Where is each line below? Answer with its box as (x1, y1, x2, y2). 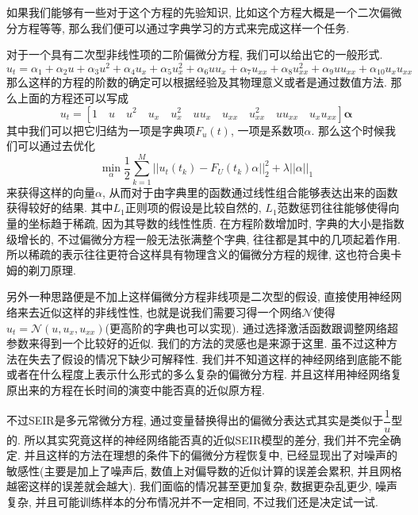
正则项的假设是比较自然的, (125, 199, 262, 216)
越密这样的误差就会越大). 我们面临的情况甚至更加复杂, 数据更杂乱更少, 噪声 (6, 478, 398, 494)
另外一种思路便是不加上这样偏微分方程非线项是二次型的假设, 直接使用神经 (6, 288, 391, 305)
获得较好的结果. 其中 (6, 199, 113, 216)
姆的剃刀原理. (6, 261, 76, 278)
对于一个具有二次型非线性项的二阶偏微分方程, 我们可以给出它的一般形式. (6, 46, 383, 63)
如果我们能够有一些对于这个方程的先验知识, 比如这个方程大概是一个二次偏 (6, 4, 391, 20)
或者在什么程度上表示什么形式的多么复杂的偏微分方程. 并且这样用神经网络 (6, 366, 391, 382)
